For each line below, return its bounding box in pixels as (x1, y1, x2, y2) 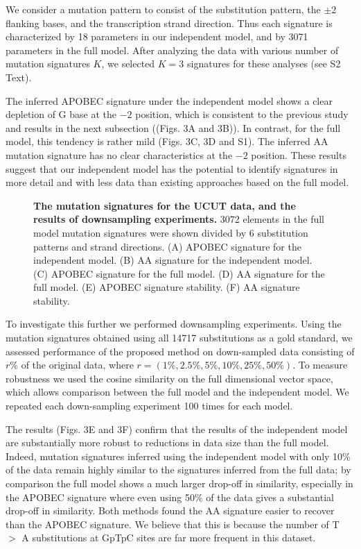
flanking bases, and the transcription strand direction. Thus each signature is (6, 15, 333, 30)
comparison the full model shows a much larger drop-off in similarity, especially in (6, 476, 353, 490)
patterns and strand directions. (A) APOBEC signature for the (33, 239, 301, 253)
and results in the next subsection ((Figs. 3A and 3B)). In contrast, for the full (6, 120, 341, 135)
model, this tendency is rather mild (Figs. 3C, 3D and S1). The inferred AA (6, 134, 328, 149)
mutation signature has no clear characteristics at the (6, 147, 233, 162)
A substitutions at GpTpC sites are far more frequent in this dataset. (21, 530, 316, 545)
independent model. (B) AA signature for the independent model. (33, 253, 312, 267)
